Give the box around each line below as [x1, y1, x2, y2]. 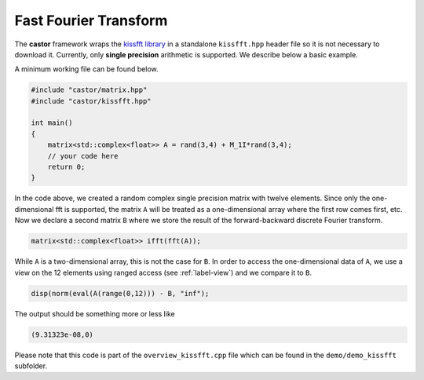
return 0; [47, 163, 86, 172]
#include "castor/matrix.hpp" [31, 86, 148, 94]
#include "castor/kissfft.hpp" [31, 97, 152, 105]
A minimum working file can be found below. [14, 64, 159, 74]
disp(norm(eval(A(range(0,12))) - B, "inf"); [31, 289, 210, 298]
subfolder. [14, 361, 47, 371]
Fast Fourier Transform [14, 12, 168, 29]
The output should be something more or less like [14, 309, 176, 318]
